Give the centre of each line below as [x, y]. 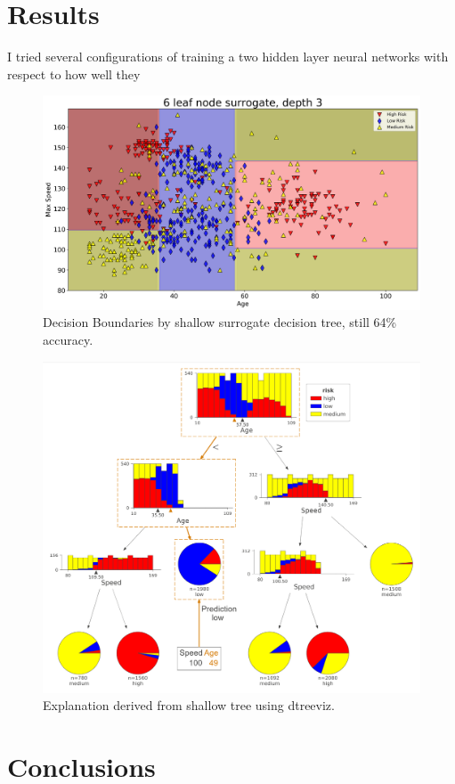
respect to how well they [74, 73]
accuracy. [68, 340]
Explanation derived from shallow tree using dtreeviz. [189, 705]
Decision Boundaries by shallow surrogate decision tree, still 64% [220, 322]
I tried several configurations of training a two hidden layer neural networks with [228, 57]
